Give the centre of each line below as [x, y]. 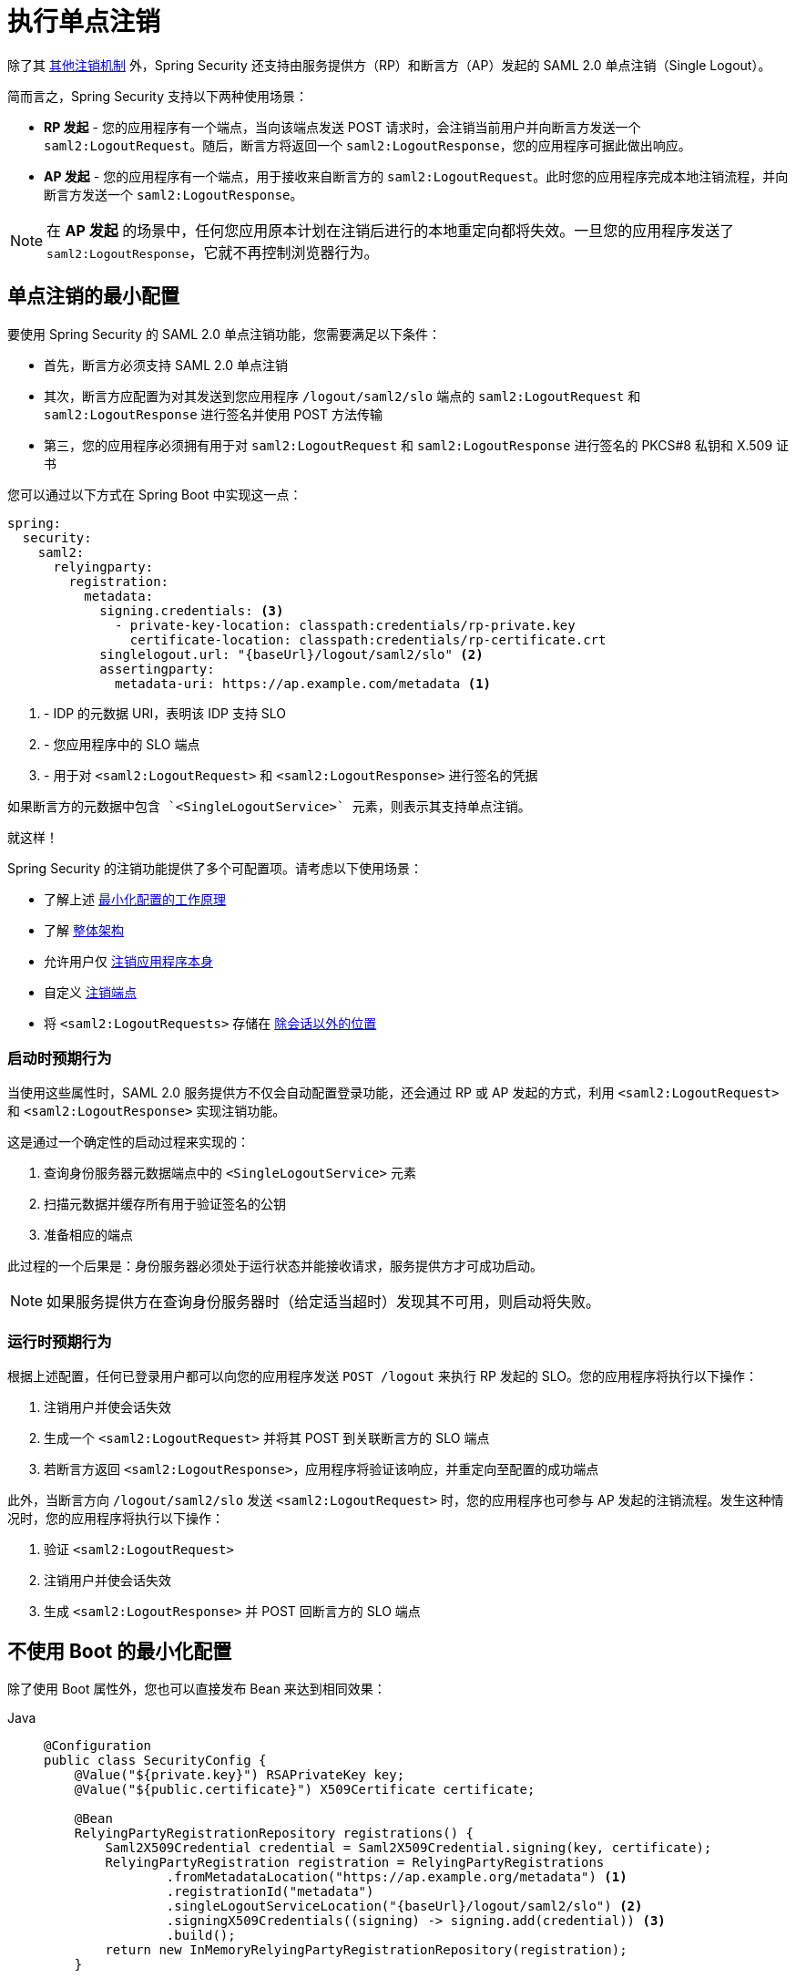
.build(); [201, 1935]
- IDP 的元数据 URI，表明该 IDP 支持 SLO [165, 713]
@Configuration [98, 1745]
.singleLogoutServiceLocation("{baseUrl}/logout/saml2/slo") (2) [404, 1906]
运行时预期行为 [60, 1341]
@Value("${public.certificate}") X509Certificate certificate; [305, 1789]
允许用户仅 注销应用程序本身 [128, 961]
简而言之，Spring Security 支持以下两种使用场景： [158, 96]
